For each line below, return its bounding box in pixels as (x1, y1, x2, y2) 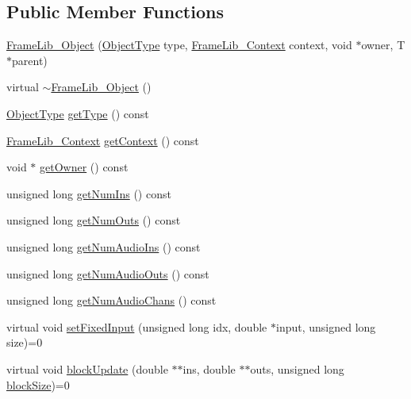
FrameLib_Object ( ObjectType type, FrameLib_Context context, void (6, 36, 352, 53)
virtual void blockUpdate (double (6, 360, 168, 377)
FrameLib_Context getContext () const (6, 132, 199, 148)
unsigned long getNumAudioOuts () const (6, 265, 209, 282)
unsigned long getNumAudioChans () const (6, 292, 217, 309)
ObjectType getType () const (6, 105, 149, 121)
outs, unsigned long (250, 360, 344, 377)
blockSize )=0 (6, 376, 70, 393)
